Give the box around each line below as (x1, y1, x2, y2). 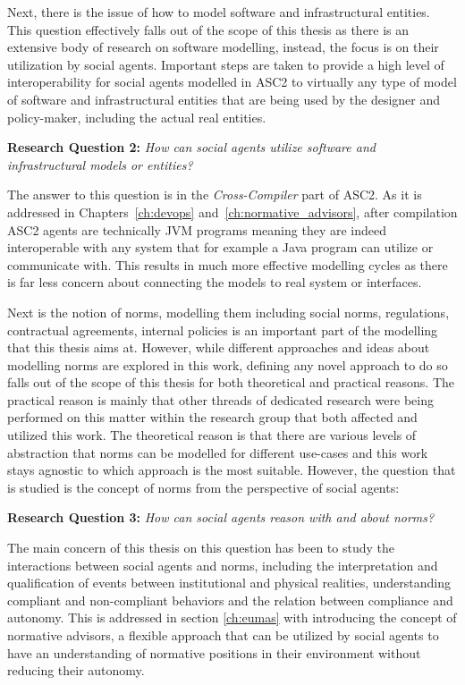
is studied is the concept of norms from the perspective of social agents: (7, 478, 400, 496)
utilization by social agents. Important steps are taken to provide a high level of (7, 55, 444, 73)
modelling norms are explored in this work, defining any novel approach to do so (7, 355, 448, 374)
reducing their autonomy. (7, 661, 145, 680)
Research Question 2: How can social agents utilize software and (7, 138, 376, 156)
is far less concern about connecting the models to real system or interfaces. (7, 273, 422, 292)
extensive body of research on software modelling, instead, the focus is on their (7, 38, 439, 56)
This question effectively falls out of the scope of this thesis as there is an (7, 20, 410, 38)
